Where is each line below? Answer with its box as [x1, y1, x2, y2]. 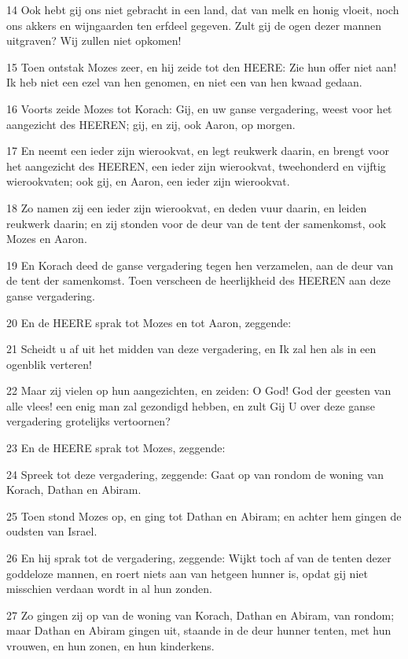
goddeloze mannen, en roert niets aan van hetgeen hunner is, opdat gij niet [6, 565, 368, 581]
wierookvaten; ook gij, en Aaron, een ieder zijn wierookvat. [6, 173, 290, 190]
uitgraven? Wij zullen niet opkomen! [6, 32, 182, 49]
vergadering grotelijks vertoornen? [6, 413, 171, 429]
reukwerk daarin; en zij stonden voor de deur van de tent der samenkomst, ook [6, 215, 387, 231]
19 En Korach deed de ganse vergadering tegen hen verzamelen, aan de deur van [6, 256, 394, 273]
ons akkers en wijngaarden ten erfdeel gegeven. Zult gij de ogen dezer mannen [6, 17, 382, 33]
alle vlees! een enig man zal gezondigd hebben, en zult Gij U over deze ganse [6, 397, 375, 414]
